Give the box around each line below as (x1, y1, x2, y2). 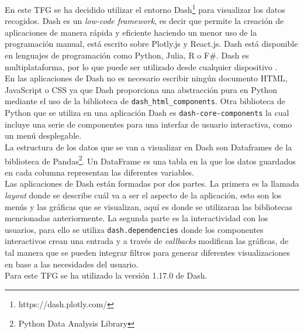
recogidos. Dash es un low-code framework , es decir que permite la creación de (5, 15, 284, 27)
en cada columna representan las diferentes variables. (5, 166, 195, 178)
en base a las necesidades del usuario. (5, 258, 139, 270)
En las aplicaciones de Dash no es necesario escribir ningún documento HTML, (5, 72, 288, 84)
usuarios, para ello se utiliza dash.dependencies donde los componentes (5, 223, 264, 235)
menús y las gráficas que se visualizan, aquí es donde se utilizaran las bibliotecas (5, 200, 292, 212)
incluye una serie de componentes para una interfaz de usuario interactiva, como (5, 118, 292, 130)
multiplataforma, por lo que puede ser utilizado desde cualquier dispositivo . (5, 60, 278, 73)
